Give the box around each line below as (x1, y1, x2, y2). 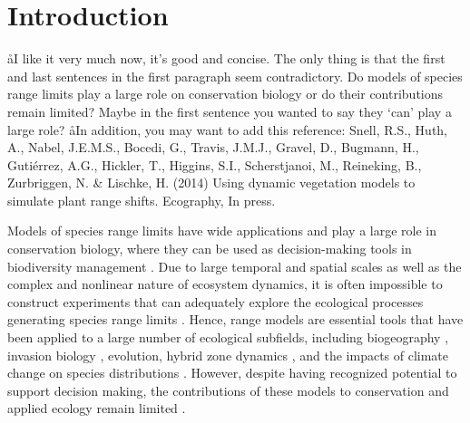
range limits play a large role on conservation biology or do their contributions (7, 84, 444, 103)
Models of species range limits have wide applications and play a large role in (7, 221, 436, 240)
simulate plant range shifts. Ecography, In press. (7, 190, 276, 209)
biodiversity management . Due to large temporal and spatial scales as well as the (7, 256, 462, 275)
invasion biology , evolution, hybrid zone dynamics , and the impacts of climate (7, 345, 449, 364)
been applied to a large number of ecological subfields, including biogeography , (7, 328, 449, 347)
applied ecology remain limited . (7, 399, 186, 418)
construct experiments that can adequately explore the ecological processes (7, 292, 424, 311)
